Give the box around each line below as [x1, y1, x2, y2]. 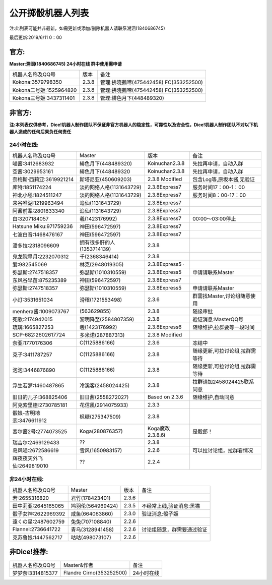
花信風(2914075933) [79, 401, 128, 408]
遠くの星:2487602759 [12, 518, 65, 525]
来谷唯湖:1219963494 [12, 200, 64, 207]
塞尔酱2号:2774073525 [12, 428, 67, 435]
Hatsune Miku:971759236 [12, 223, 73, 230]
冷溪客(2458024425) [79, 382, 130, 389]
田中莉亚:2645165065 [12, 502, 64, 509]
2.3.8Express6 [148, 323, 182, 330]
